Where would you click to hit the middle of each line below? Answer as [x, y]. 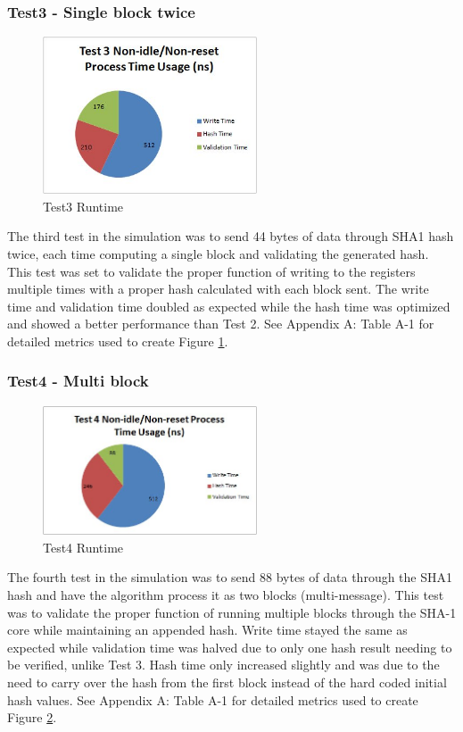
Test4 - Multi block [78, 381]
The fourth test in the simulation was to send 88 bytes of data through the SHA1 [230, 577]
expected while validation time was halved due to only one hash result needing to [230, 647]
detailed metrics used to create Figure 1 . [118, 341]
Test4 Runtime [83, 547]
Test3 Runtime [83, 206]
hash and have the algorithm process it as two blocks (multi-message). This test [226, 595]
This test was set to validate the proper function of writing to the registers [211, 271]
